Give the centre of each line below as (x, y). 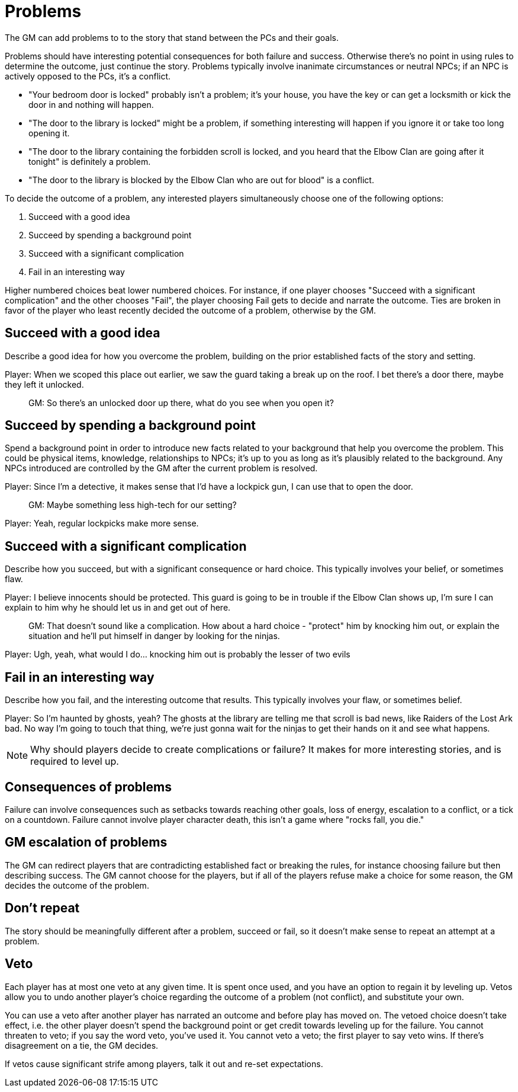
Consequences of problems (88, 787)
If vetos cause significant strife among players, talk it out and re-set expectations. (164, 1064)
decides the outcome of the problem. (77, 885)
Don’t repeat (42, 908)
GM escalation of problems (86, 842)
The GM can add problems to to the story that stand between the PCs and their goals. (172, 37)
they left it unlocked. (44, 384)
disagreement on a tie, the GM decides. (82, 1045)
